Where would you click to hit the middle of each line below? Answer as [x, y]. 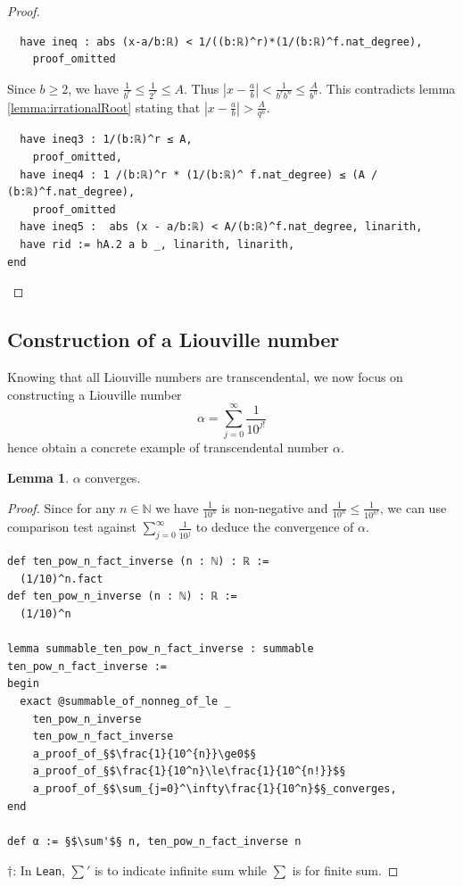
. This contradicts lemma [387, 88]
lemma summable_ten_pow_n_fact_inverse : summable [161, 649]
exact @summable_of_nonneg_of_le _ [125, 701]
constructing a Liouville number [95, 394]
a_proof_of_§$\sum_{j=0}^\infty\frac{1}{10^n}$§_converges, [215, 788]
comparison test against [72, 527]
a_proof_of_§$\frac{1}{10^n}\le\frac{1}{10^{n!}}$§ [189, 771]
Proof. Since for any [62, 507]
